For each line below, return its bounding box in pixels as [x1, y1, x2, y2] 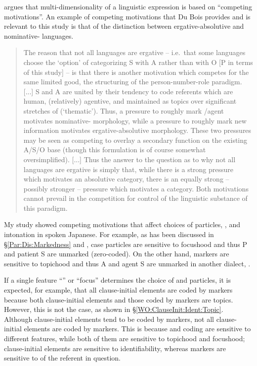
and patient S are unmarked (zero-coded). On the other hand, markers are [4, 248, 229, 259]
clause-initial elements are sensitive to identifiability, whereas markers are [4, 343, 226, 353]
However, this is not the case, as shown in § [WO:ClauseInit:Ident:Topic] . [4, 304, 223, 314]
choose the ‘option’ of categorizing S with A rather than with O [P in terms [23, 57, 253, 67]
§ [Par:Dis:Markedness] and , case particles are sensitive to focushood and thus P [4, 239, 248, 249]
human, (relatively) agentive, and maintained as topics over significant [23, 96, 237, 106]
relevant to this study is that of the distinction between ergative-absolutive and [4, 21, 244, 31]
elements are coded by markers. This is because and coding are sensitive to [24, 323, 251, 334]
